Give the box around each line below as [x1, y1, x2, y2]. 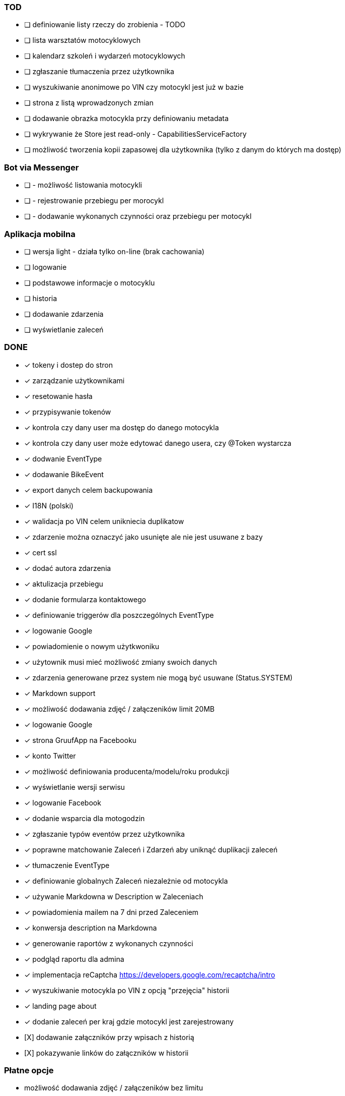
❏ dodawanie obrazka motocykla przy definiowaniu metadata [24, 114, 229, 123]
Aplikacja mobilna [4, 228, 76, 239]
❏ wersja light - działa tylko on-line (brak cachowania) [24, 247, 204, 256]
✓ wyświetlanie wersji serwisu [24, 782, 125, 791]
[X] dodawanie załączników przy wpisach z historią [24, 1032, 194, 1042]
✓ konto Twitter [24, 751, 76, 760]
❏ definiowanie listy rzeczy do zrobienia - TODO [24, 20, 185, 29]
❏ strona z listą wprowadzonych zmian [24, 98, 154, 107]
